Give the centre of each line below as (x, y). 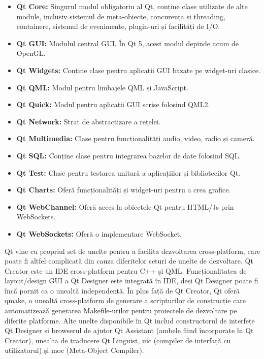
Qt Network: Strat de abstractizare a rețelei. (89, 121)
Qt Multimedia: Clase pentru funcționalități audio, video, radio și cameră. (136, 138)
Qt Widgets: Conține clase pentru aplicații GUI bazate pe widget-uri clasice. (138, 70)
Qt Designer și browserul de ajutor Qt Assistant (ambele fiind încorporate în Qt (129, 330)
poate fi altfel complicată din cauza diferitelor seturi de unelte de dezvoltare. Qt (129, 261)
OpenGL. (31, 53)
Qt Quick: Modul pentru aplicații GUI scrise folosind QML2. (113, 104)
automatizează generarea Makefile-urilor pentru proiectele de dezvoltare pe (121, 311)
